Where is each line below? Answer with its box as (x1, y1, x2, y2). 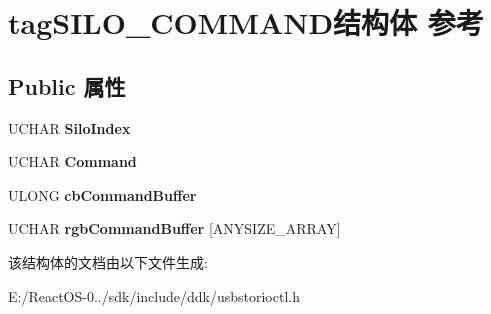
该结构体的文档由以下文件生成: (8, 251, 208, 272)
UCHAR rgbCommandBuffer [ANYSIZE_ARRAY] (8, 218, 341, 239)
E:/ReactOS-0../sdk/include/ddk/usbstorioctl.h (8, 285, 300, 306)
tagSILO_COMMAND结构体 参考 (8, 2, 484, 43)
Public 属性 (8, 70, 126, 101)
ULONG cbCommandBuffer (8, 184, 197, 205)
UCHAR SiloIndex (8, 117, 131, 138)
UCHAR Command (8, 151, 137, 172)
